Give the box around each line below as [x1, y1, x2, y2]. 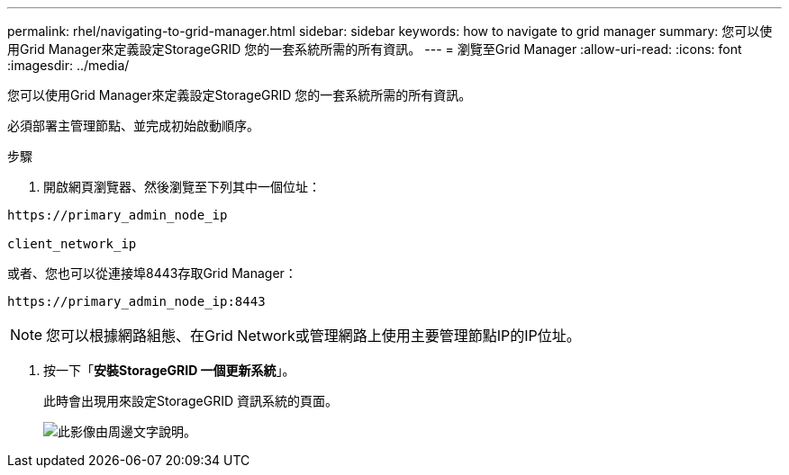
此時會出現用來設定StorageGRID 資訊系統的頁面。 [43, 393, 338, 408]
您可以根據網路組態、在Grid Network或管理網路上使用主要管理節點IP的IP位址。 [46, 327, 581, 345]
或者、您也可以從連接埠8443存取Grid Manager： [7, 265, 297, 281]
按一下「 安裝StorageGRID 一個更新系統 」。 [43, 363, 295, 378]
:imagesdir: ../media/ [7, 58, 130, 73]
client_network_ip [7, 237, 137, 251]
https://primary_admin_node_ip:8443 [7, 294, 266, 309]
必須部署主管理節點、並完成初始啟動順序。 [7, 118, 259, 133]
